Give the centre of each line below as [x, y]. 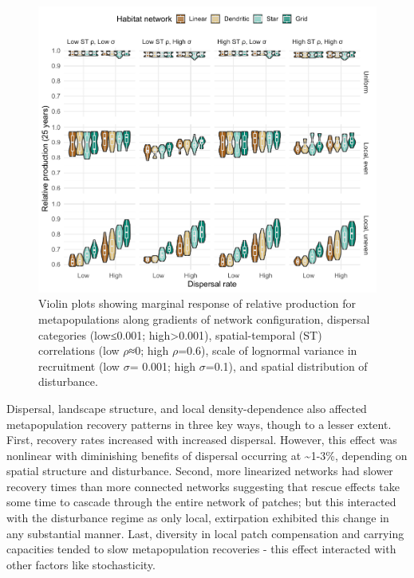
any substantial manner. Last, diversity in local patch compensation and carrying [205, 533]
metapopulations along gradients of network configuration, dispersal [204, 318]
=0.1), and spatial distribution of [286, 366]
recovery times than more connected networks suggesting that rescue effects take [203, 486]
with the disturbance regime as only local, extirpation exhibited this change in [198, 518]
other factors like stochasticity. [81, 564]
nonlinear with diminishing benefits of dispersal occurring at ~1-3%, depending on [207, 455]
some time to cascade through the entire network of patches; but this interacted [201, 502]
